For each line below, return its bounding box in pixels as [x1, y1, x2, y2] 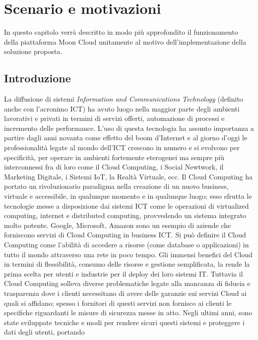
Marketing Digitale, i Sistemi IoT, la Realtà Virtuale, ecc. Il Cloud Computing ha [4, 171, 253, 181]
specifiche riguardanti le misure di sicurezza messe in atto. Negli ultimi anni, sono [4, 307, 252, 318]
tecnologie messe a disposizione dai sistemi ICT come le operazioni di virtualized [4, 200, 249, 211]
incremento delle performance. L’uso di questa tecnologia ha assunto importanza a [4, 122, 254, 133]
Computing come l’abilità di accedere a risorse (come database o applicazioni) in [4, 239, 249, 250]
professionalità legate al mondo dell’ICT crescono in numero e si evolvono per [4, 142, 240, 153]
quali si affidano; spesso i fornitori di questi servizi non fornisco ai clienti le [4, 297, 232, 308]
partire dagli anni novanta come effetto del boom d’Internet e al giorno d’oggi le [4, 132, 248, 143]
